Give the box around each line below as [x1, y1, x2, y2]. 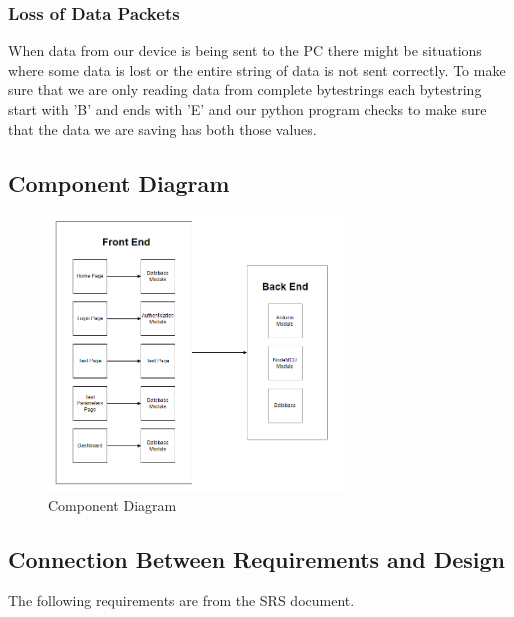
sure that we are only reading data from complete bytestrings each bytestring [8, 79, 482, 100]
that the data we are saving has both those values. [8, 118, 317, 139]
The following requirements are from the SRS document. [8, 590, 355, 611]
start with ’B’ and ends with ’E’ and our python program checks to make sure [8, 99, 487, 119]
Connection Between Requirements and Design [8, 543, 506, 574]
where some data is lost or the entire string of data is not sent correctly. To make [8, 59, 506, 80]
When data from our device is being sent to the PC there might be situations [8, 40, 482, 61]
